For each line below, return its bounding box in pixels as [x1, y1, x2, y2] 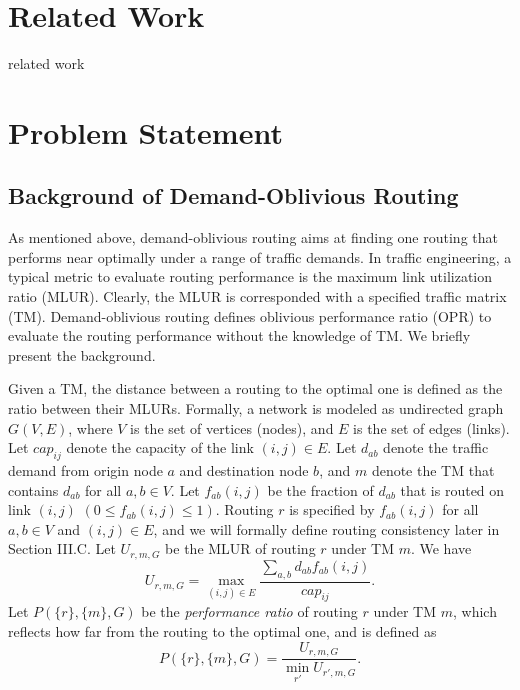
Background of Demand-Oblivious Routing [8, 180, 459, 211]
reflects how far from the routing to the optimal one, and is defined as [8, 621, 437, 642]
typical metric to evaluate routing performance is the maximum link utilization [8, 266, 493, 287]
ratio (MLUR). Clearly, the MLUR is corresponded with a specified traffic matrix [8, 286, 507, 307]
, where [68, 417, 113, 438]
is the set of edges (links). [353, 417, 510, 438]
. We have [410, 538, 472, 559]
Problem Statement [8, 111, 283, 152]
